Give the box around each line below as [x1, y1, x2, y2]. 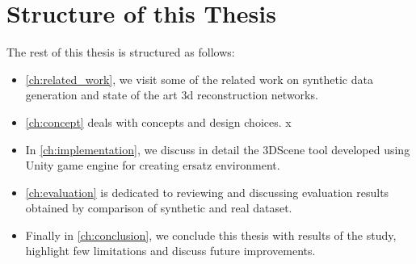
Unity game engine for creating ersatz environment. [25, 157, 280, 174]
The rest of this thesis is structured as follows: [6, 44, 235, 61]
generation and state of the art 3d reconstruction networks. [25, 86, 318, 103]
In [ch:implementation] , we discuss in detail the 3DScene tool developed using [25, 140, 410, 157]
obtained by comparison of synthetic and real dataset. [25, 199, 292, 216]
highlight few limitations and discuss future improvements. [25, 242, 316, 259]
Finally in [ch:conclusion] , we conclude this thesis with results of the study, [25, 226, 397, 243]
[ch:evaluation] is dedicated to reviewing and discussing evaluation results [25, 183, 389, 200]
